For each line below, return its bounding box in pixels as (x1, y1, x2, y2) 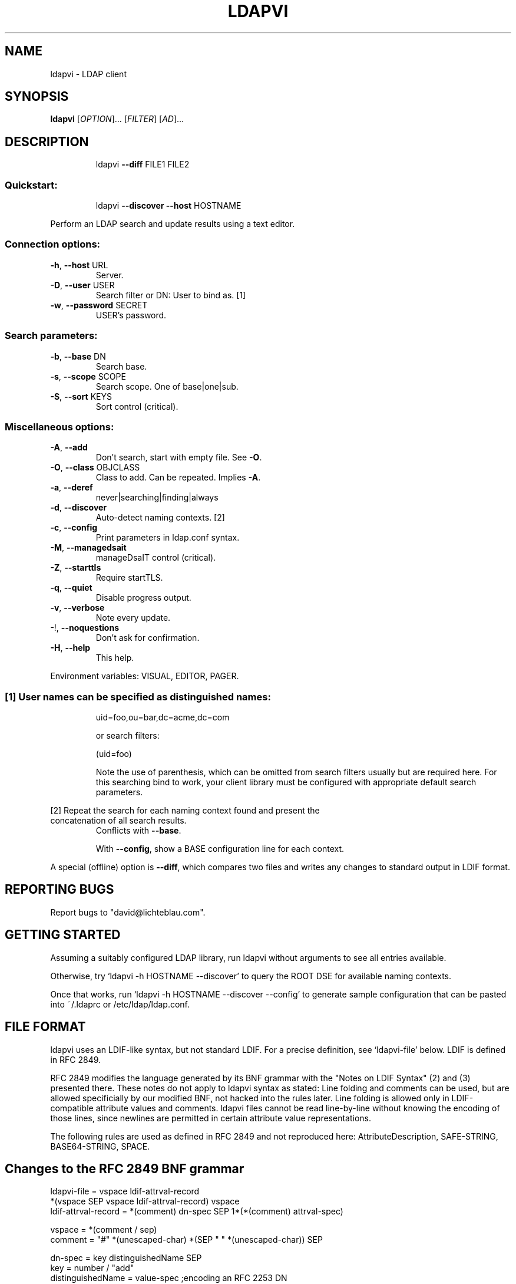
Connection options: (5, 238, 101, 251)
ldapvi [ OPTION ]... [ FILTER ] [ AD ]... (50, 114, 184, 124)
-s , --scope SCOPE (50, 371, 126, 381)
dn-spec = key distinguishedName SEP (50, 1253, 202, 1263)
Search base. (95, 361, 147, 371)
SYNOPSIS (5, 89, 69, 104)
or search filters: (95, 730, 160, 741)
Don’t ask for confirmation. (95, 633, 200, 643)
